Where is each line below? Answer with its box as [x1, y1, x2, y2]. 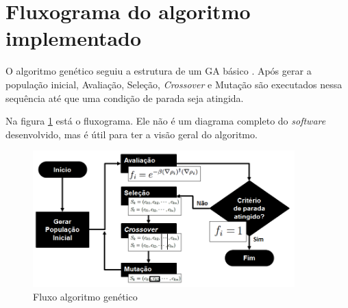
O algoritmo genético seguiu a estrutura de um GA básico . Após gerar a [5, 64, 312, 78]
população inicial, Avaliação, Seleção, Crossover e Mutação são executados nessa [5, 77, 343, 91]
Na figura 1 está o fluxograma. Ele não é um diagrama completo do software [5, 114, 326, 128]
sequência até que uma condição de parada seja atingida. [5, 90, 244, 105]
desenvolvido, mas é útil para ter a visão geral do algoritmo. [5, 127, 258, 141]
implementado [5, 24, 142, 52]
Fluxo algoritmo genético [33, 289, 138, 303]
